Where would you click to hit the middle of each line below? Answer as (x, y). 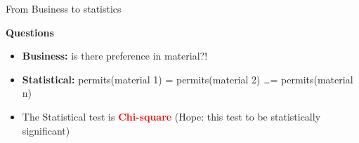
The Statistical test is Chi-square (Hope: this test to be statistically (171, 116)
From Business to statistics (64, 8)
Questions (30, 32)
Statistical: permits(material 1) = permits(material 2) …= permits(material (188, 79)
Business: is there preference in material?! (115, 56)
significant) (46, 130)
